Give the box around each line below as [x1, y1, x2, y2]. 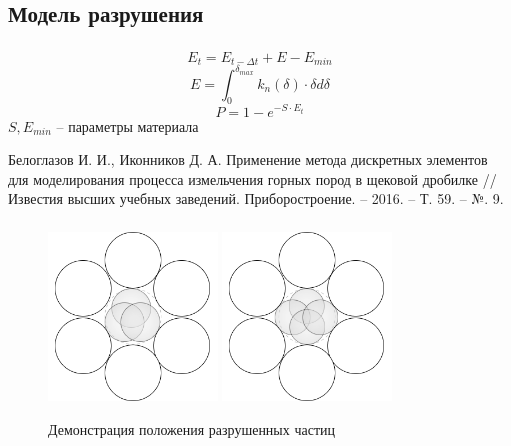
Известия [8, 188, 63, 209]
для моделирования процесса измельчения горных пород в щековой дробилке [8, 168, 479, 189]
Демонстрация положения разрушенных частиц [48, 419, 335, 440]
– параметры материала [56, 115, 199, 136]
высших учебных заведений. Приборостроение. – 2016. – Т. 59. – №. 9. [67, 188, 504, 209]
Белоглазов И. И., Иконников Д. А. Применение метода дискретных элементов [8, 149, 488, 170]
